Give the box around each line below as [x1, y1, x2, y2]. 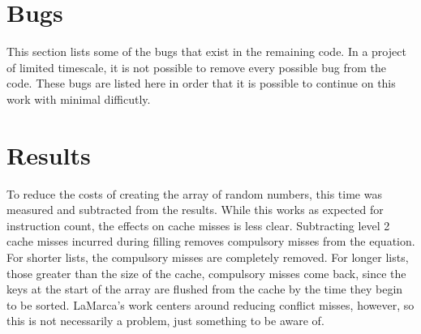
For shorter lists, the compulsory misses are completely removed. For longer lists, [6, 249, 409, 265]
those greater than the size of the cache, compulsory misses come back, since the [6, 264, 406, 281]
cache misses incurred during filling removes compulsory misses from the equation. [6, 233, 415, 250]
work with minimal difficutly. [6, 90, 151, 107]
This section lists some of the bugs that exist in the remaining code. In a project [6, 43, 406, 60]
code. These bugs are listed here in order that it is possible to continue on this [6, 75, 396, 92]
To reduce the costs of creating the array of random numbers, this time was [6, 185, 382, 202]
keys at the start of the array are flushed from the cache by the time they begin [6, 280, 403, 298]
